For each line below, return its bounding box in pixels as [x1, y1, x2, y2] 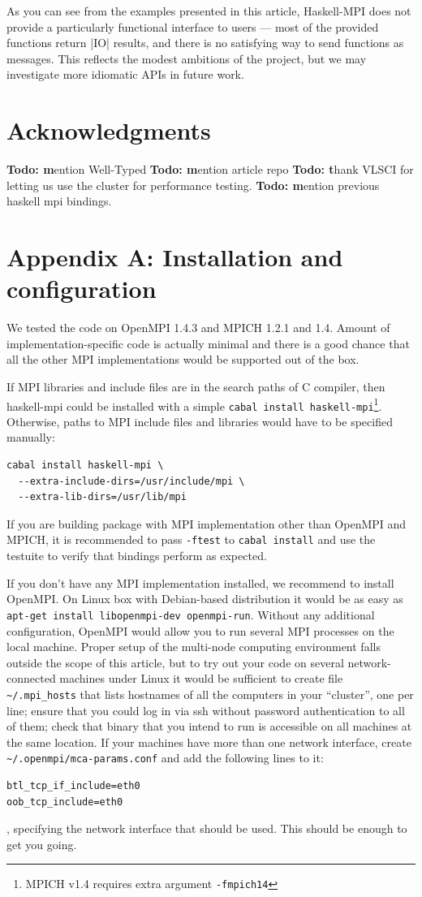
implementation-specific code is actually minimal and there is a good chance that [6, 334, 410, 351]
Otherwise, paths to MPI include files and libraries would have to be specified [6, 412, 393, 429]
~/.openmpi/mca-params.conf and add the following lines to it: [6, 749, 324, 766]
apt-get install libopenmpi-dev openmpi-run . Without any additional [6, 606, 375, 623]
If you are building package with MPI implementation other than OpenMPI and [6, 515, 407, 532]
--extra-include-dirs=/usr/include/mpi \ [18, 475, 245, 487]
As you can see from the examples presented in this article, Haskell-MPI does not [6, 2, 411, 19]
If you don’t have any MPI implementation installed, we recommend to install [6, 574, 394, 591]
